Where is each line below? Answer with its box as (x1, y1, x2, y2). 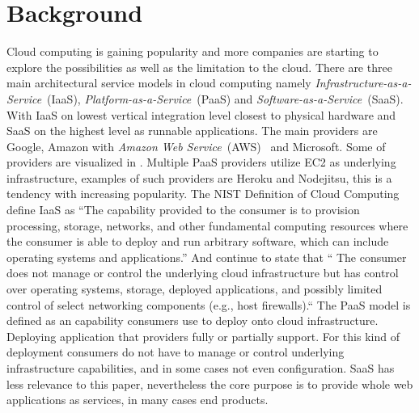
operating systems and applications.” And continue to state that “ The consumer (6, 248, 407, 265)
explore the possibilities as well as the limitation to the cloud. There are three (6, 58, 392, 75)
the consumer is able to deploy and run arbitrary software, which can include (6, 233, 389, 250)
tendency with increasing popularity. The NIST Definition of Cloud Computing (6, 185, 400, 202)
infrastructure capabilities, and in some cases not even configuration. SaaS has (6, 360, 395, 376)
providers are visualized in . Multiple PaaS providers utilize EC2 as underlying (6, 154, 396, 171)
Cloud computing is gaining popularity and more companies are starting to (6, 43, 379, 60)
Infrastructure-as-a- (315, 74, 412, 91)
